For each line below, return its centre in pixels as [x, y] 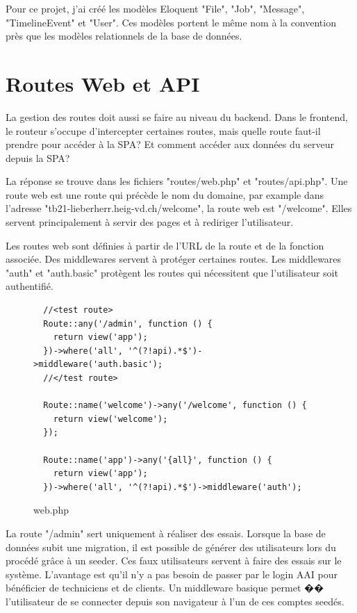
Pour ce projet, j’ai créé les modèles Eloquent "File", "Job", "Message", [155, 8]
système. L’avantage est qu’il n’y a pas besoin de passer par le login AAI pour [172, 574]
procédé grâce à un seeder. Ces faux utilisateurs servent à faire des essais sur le [174, 561]
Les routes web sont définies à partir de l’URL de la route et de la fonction [165, 245]
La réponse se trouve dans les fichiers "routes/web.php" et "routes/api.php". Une [177, 181]
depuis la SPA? [38, 157]
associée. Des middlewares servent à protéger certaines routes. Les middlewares [174, 259]
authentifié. [30, 286]
